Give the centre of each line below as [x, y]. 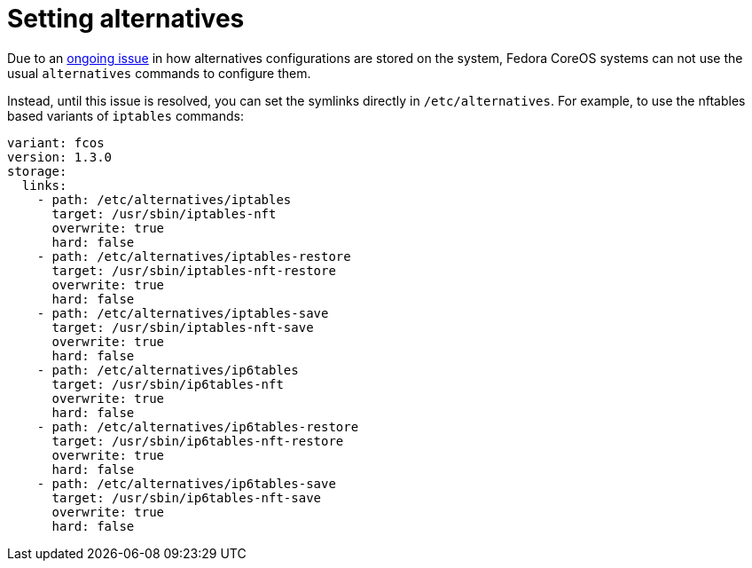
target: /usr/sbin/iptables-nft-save [183, 327]
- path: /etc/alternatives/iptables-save [183, 313]
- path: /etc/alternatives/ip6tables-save [186, 483]
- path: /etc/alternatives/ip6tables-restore [198, 426]
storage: [37, 171]
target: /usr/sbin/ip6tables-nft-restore [198, 441]
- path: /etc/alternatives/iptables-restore [194, 256]
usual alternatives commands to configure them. [159, 73]
